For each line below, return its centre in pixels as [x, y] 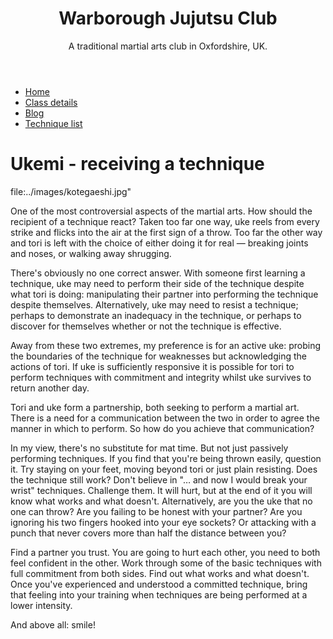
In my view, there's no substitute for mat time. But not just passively [149, 448]
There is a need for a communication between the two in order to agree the [165, 418]
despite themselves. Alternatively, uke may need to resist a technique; [154, 304]
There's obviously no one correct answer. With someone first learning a [158, 273]
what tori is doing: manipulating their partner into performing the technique [164, 294]
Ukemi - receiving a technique [137, 164]
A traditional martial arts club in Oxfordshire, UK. [168, 46]
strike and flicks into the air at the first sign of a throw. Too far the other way [166, 232]
